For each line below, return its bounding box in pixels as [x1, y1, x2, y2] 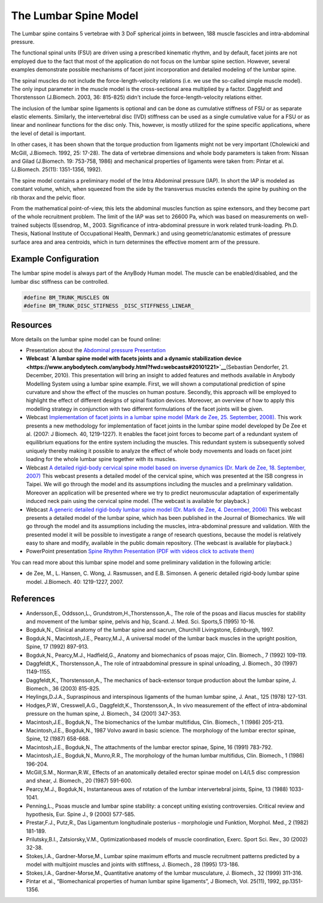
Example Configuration [11, 254, 99, 264]
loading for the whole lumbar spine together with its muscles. [26, 456, 177, 463]
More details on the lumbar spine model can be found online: [11, 335, 161, 343]
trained [11, 222, 29, 229]
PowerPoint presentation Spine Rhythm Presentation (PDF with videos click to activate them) [26, 548, 254, 555]
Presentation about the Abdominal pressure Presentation [26, 347, 166, 354]
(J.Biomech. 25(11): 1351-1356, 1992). [11, 166, 103, 173]
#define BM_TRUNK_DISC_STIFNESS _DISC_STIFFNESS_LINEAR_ [23, 302, 194, 310]
